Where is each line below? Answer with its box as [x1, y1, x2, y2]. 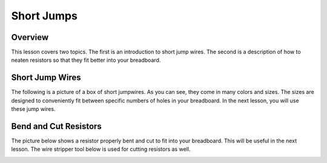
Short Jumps [11, 9, 78, 22]
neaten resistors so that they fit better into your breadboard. [11, 56, 161, 64]
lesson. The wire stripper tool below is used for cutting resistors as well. [11, 145, 191, 153]
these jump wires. [11, 105, 56, 113]
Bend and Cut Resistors [11, 121, 102, 131]
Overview [11, 32, 49, 42]
